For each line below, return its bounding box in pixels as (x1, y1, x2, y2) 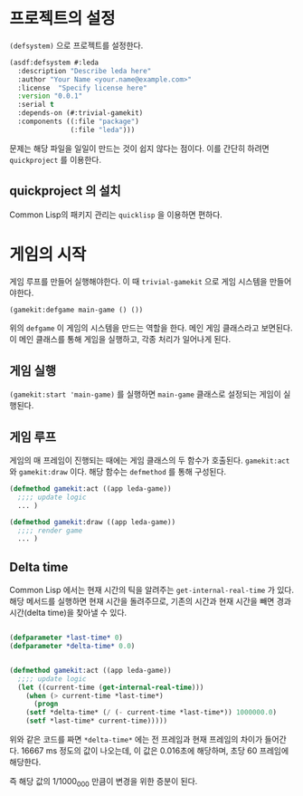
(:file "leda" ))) (70, 125, 136, 134)
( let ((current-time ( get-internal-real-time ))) (17, 683, 204, 692)
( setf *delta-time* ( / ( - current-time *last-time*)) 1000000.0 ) (25, 708, 278, 717)
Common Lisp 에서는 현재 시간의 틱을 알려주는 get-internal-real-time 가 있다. (9, 585, 295, 596)
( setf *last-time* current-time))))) (25, 716, 168, 725)
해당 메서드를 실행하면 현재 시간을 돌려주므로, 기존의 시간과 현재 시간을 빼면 (9, 596, 275, 607)
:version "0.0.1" (17, 91, 83, 101)
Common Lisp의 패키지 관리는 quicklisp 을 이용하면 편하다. (9, 209, 223, 220)
